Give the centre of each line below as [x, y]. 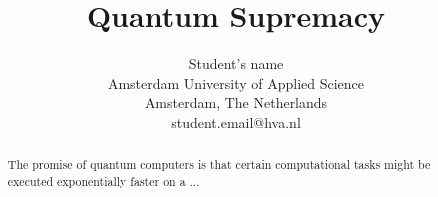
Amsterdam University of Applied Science [236, 82]
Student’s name [236, 63]
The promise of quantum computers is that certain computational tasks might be [219, 164]
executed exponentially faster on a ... [103, 180]
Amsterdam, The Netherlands [236, 102]
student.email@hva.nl [236, 121]
